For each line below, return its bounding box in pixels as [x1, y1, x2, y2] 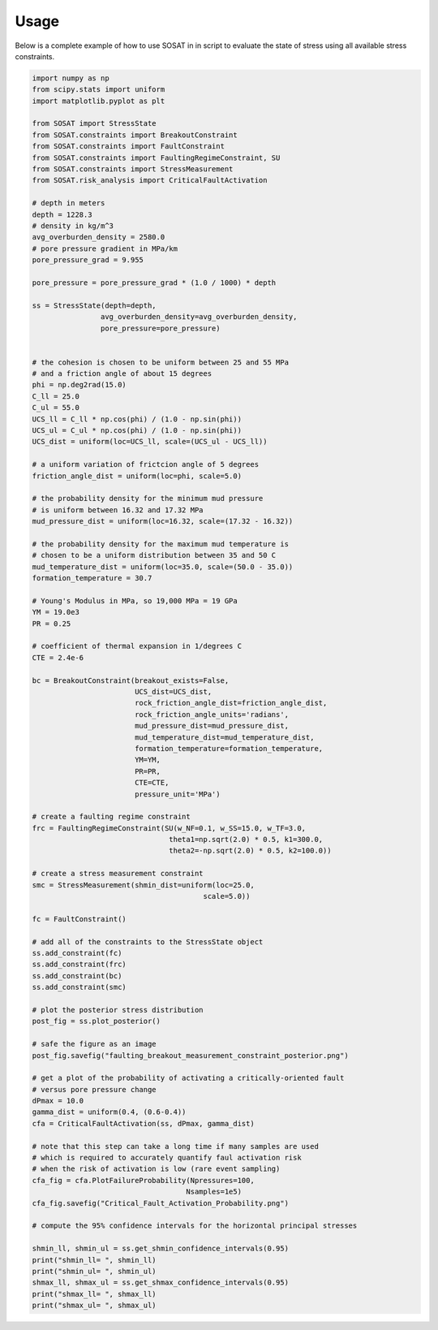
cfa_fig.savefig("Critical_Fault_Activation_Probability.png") [32, 1198, 290, 1207]
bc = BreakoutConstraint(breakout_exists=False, [32, 676, 230, 685]
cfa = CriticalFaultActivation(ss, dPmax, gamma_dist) [32, 1119, 255, 1128]
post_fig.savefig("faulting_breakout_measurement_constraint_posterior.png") [32, 1051, 349, 1060]
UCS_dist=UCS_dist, [134, 687, 213, 697]
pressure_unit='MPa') [134, 789, 221, 799]
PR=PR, [134, 766, 161, 775]
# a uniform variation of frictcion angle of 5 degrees [32, 460, 260, 469]
